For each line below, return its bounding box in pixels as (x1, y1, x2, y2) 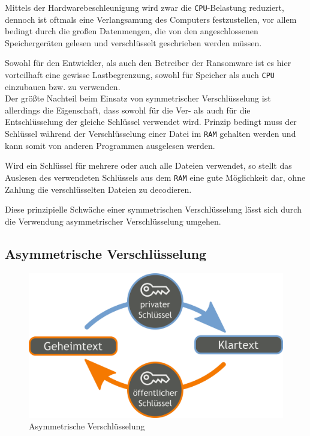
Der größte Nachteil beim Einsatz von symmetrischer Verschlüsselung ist (5, 92, 271, 104)
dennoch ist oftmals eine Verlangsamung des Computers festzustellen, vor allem (5, 13, 297, 25)
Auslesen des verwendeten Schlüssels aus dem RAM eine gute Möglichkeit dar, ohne (5, 171, 306, 183)
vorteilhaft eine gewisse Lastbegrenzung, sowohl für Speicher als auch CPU (5, 68, 275, 81)
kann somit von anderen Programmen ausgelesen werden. (5, 139, 215, 151)
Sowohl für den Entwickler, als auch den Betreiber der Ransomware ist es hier (5, 56, 291, 69)
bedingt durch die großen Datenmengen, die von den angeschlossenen (5, 25, 258, 37)
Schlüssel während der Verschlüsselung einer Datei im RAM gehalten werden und (5, 127, 296, 140)
